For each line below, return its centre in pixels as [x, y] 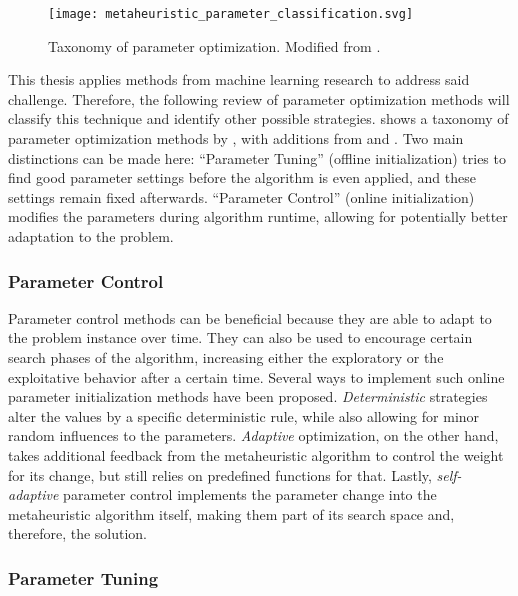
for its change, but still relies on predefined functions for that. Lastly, [220, 474]
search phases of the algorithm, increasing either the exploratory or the [226, 357]
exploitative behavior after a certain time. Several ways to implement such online [256, 376]
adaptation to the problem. [91, 236]
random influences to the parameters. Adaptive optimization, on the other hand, [253, 435]
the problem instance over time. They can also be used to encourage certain [240, 337]
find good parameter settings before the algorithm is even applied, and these [242, 177]
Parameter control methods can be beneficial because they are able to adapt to [250, 317]
